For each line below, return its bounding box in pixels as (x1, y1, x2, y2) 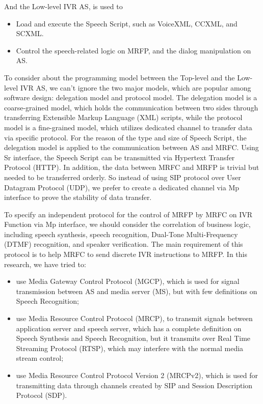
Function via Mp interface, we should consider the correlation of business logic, (4, 219, 251, 229)
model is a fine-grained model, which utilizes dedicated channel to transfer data (4, 122, 252, 132)
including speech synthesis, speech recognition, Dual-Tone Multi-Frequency (4, 228, 238, 239)
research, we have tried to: (4, 258, 86, 269)
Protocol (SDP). (16, 390, 67, 400)
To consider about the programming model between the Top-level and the (4, 72, 235, 82)
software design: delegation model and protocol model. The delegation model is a (4, 92, 257, 103)
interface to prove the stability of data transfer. (4, 192, 152, 203)
